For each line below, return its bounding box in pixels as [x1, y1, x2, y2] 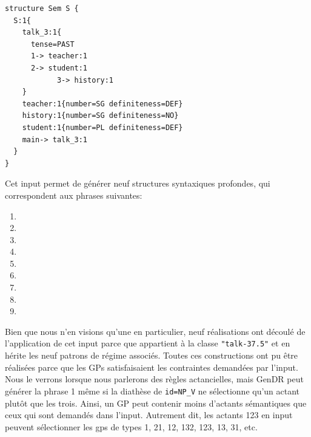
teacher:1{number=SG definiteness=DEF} [22, 99, 183, 108]
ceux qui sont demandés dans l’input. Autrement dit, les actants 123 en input [5, 408, 293, 421]
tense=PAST [30, 40, 75, 49]
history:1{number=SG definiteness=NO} [22, 111, 179, 120]
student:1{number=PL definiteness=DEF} [22, 123, 183, 132]
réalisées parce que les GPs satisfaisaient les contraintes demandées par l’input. [5, 360, 298, 373]
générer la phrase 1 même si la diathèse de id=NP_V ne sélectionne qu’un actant [5, 384, 300, 397]
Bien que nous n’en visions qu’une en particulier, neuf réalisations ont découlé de [5, 325, 306, 337]
